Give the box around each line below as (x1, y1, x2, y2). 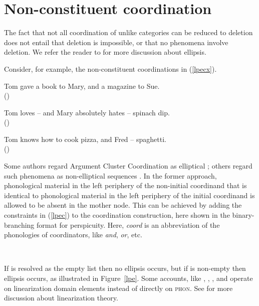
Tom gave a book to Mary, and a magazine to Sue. (4, 80, 160, 91)
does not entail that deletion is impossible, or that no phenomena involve (4, 37, 228, 47)
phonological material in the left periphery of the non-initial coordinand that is (4, 180, 247, 191)
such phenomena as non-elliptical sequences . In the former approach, (4, 170, 217, 181)
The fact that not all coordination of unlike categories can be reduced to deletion (4, 27, 253, 38)
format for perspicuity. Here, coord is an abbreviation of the (37, 219, 220, 230)
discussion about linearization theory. (4, 292, 118, 303)
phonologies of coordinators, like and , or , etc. (4, 229, 142, 240)
